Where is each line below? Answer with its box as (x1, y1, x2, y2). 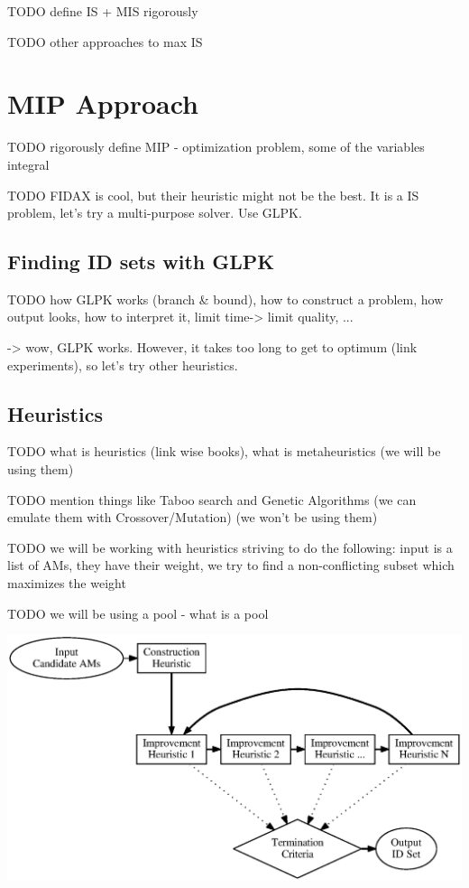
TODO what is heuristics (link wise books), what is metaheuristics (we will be (7, 442, 441, 461)
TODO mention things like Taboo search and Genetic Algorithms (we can (7, 490, 417, 509)
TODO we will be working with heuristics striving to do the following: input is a (7, 537, 453, 556)
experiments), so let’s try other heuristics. (7, 355, 238, 374)
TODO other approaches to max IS (7, 32, 203, 51)
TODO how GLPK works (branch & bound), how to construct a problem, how (7, 289, 444, 308)
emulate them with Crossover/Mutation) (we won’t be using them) (7, 508, 378, 527)
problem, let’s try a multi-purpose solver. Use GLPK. (7, 203, 302, 222)
